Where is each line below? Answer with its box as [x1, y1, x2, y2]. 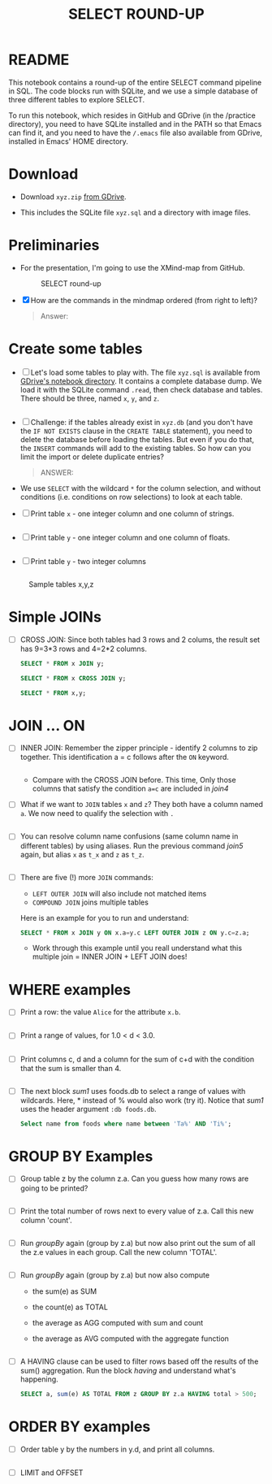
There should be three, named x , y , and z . [19, 393, 160, 403]
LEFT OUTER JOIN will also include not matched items [32, 888, 207, 898]
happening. [19, 1374, 58, 1384]
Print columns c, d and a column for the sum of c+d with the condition [19, 1054, 255, 1064]
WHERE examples [8, 980, 132, 999]
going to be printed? [19, 1183, 89, 1193]
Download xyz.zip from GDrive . [19, 192, 127, 202]
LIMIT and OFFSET [19, 1468, 84, 1477]
